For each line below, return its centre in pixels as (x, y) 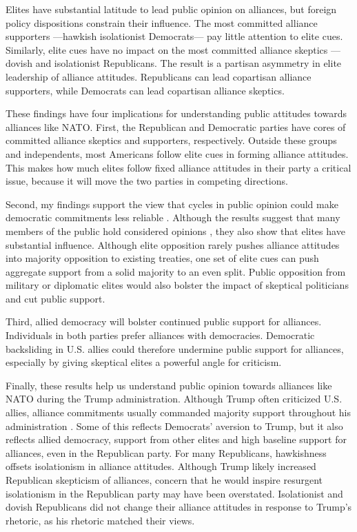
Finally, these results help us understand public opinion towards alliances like (169, 385)
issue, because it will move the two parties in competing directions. (147, 181)
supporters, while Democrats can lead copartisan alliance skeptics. (145, 90)
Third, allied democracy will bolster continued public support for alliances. (164, 321)
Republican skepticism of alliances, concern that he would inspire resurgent (164, 480)
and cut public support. (55, 298)
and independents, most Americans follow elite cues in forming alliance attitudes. (177, 153)
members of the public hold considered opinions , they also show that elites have (175, 231)
